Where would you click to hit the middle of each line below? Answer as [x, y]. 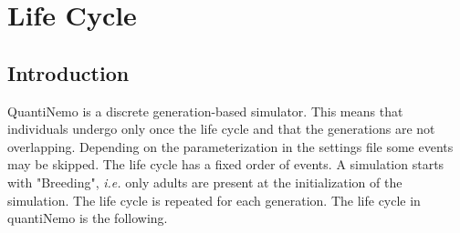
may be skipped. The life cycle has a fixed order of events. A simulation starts [226, 164]
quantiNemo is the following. [88, 218]
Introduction [68, 72]
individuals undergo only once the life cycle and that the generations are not [221, 129]
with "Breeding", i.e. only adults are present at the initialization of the [205, 182]
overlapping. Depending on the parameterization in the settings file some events [230, 146]
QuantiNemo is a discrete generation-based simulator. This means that [205, 111]
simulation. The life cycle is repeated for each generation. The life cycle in [214, 200]
